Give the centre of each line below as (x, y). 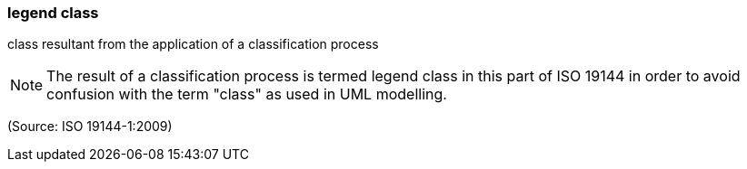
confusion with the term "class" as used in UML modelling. (247, 94)
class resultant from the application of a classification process (193, 44)
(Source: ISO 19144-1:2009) (90, 127)
